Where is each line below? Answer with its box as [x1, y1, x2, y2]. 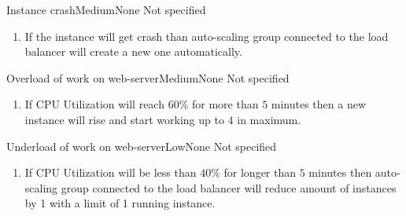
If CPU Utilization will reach [24, 96, 164, 112]
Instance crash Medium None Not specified [6, 2, 206, 17]
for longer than [223, 164, 297, 181]
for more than [191, 96, 259, 112]
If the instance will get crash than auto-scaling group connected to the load [24, 27, 389, 44]
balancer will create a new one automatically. [24, 43, 242, 60]
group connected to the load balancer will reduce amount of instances [61, 179, 397, 196]
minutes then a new [271, 96, 367, 112]
